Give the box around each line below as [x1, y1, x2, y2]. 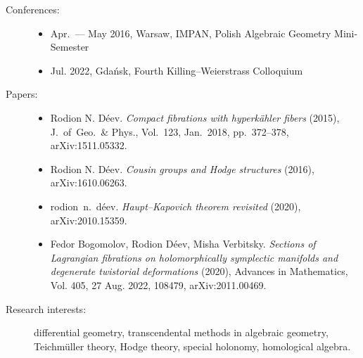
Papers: [6, 87, 38, 101]
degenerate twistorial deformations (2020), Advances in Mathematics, [50, 264, 348, 279]
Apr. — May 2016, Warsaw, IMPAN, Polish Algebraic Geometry [50, 25, 331, 40]
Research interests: [6, 301, 87, 316]
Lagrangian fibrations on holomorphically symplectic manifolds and [50, 250, 338, 264]
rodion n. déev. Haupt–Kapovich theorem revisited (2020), [50, 198, 301, 213]
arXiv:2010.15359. [50, 212, 127, 227]
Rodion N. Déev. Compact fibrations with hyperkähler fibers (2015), [50, 110, 340, 124]
